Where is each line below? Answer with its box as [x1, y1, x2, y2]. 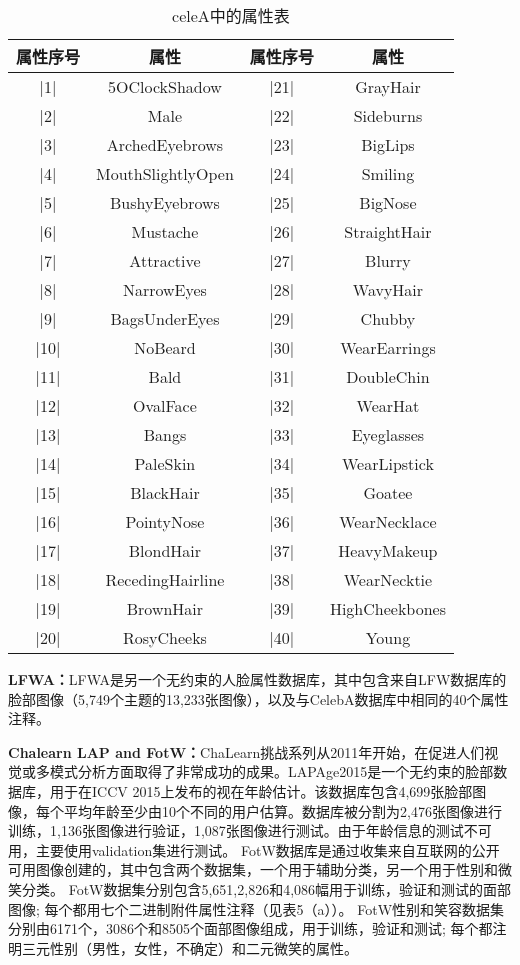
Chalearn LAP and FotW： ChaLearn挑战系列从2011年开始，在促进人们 [8, 741, 485, 762]
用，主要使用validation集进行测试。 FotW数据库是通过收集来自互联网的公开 [8, 839, 500, 860]
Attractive [129, 249, 201, 272]
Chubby [360, 307, 416, 330]
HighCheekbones [329, 597, 446, 620]
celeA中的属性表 [172, 4, 290, 27]
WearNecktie [343, 568, 433, 591]
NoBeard [134, 336, 196, 359]
